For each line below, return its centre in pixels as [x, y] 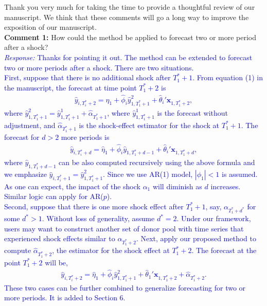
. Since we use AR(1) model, [148, 174]
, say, [213, 206]
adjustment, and [30, 125]
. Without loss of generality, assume [98, 218]
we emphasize [25, 174]
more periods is [85, 137]
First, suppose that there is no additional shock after [87, 77]
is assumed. [239, 174]
